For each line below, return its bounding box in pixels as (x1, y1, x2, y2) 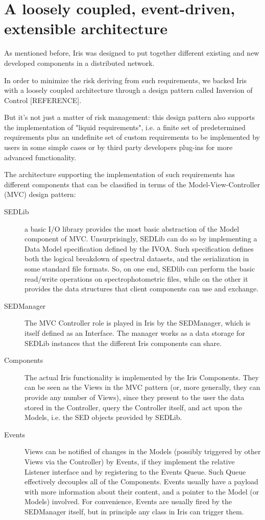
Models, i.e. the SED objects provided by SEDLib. (25, 412, 182, 423)
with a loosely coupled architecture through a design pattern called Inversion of (4, 85, 253, 95)
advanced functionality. (4, 152, 77, 162)
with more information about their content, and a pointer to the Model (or (25, 486, 259, 497)
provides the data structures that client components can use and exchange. (25, 283, 259, 294)
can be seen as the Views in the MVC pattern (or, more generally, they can (25, 382, 260, 392)
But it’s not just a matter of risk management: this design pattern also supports (4, 112, 255, 122)
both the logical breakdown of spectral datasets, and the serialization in (25, 253, 249, 264)
